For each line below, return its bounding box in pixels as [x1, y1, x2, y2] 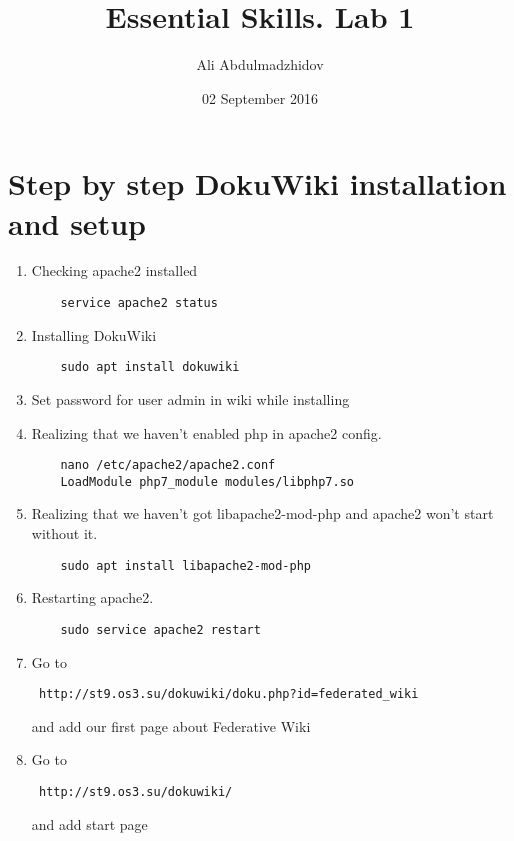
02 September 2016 [202, 87, 318, 108]
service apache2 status [60, 296, 218, 311]
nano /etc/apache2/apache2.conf [60, 458, 276, 473]
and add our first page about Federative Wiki [31, 715, 311, 736]
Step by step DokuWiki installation [8, 163, 507, 204]
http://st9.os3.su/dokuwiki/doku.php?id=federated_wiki [38, 687, 419, 702]
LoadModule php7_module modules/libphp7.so [60, 474, 354, 489]
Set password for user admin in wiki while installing [31, 388, 350, 409]
